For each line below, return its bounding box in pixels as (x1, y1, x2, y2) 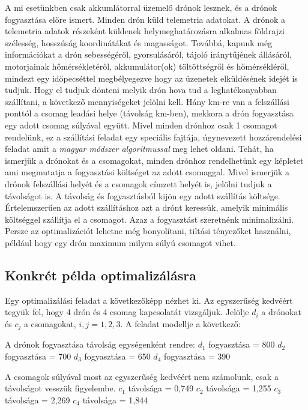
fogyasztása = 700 (5, 349, 71, 362)
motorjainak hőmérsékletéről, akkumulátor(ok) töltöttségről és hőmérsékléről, (5, 59, 289, 72)
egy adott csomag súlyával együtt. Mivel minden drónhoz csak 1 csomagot (5, 118, 277, 131)
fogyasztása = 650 (84, 349, 151, 362)
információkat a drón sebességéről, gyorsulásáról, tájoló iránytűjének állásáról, (5, 48, 292, 61)
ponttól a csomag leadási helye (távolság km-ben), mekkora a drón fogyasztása (5, 107, 294, 119)
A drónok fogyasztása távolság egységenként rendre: (5, 338, 195, 351)
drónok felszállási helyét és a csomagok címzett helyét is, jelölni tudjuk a (5, 177, 272, 190)
